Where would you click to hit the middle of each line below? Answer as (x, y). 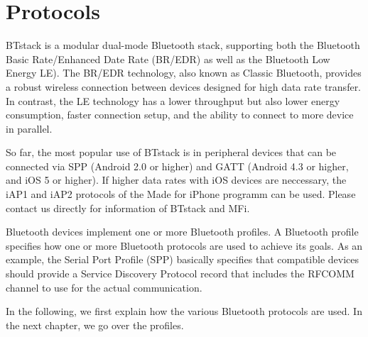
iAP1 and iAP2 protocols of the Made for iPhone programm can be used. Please (181, 194)
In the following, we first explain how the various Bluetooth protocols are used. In (184, 311)
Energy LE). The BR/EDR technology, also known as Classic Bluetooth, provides (184, 73)
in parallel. (29, 128)
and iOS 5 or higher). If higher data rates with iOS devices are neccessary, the (176, 180)
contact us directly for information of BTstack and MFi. (128, 208)
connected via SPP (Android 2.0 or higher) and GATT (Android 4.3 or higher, (177, 166)
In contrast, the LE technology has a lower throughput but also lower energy (173, 100)
